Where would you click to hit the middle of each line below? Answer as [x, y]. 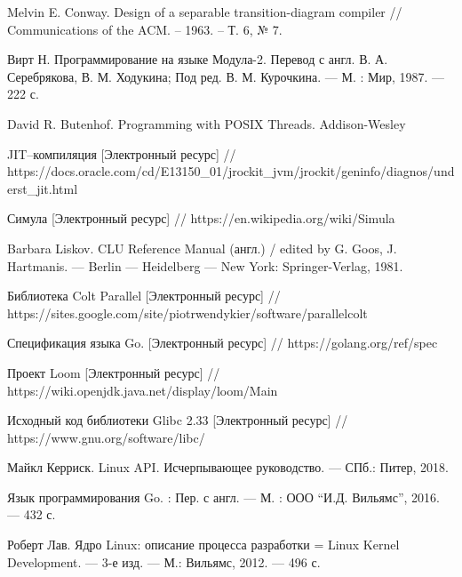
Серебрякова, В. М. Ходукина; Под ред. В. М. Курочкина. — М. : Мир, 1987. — [226, 76]
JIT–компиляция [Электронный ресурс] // [122, 153]
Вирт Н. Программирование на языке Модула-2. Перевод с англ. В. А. [198, 59]
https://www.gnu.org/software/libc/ [106, 437]
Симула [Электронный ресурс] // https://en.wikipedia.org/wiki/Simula [201, 218]
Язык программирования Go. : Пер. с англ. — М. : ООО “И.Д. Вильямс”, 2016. [223, 497]
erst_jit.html [43, 188]
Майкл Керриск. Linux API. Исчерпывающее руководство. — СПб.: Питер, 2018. [228, 467]
